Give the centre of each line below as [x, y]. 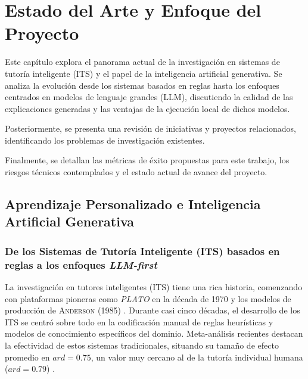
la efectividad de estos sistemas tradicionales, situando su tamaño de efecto [142, 345]
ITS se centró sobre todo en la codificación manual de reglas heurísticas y [139, 321]
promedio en [27, 357]
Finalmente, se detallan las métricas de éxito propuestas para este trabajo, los [147, 160]
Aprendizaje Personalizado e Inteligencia [133, 204]
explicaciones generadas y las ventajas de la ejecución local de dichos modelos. [147, 108]
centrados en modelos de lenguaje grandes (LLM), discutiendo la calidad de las [149, 97]
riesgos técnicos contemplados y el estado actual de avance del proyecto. [136, 172]
